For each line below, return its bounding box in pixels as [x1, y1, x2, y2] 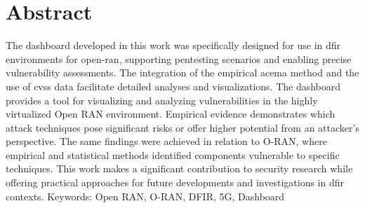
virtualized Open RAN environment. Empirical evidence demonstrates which [6, 106, 336, 121]
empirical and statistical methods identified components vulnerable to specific [6, 147, 340, 162]
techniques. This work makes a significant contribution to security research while [6, 161, 353, 176]
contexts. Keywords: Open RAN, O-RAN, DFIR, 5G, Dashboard [6, 188, 285, 203]
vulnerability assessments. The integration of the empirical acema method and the [6, 65, 359, 80]
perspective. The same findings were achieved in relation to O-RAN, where [6, 134, 327, 148]
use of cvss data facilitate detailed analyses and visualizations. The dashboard [6, 78, 341, 93]
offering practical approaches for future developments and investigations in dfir [6, 175, 345, 190]
